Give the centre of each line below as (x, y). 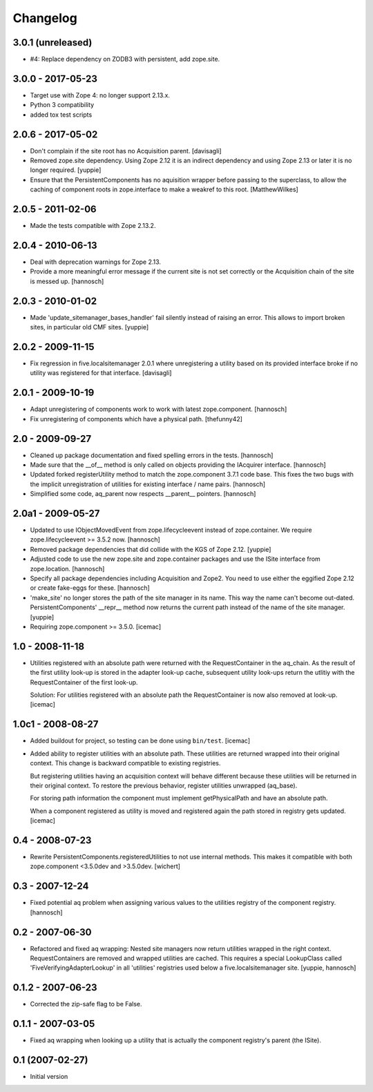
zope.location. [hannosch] (67, 568)
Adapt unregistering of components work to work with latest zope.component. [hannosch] (159, 409)
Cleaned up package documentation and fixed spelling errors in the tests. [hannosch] (152, 455)
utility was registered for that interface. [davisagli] (101, 373)
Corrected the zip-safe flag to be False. (86, 1004)
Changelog (45, 18)
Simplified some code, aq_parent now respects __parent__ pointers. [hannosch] (143, 494)
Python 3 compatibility (62, 105)
